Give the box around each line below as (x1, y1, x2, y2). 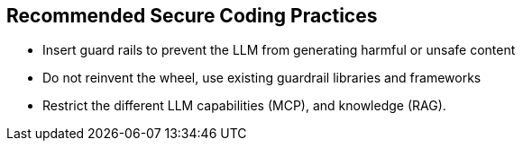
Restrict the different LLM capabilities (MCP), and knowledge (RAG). (42, 98, 446, 114)
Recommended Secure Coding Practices (6, 4, 378, 27)
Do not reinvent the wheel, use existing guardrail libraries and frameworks (42, 70, 482, 86)
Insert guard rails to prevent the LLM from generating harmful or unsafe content (42, 42, 516, 58)
